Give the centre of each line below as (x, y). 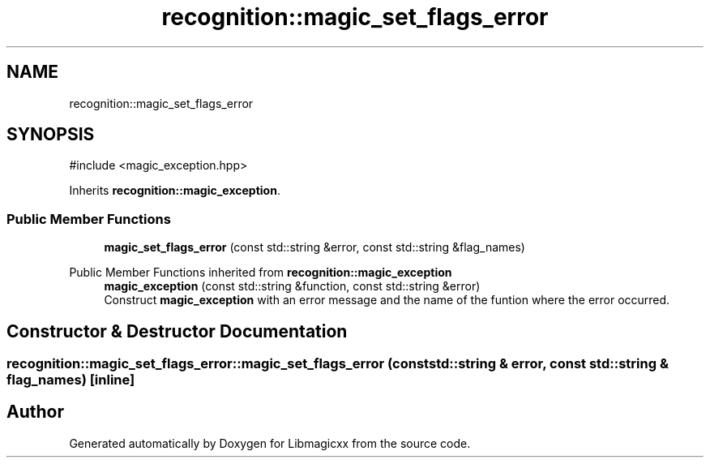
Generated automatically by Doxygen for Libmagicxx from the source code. (270, 443)
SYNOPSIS (51, 135)
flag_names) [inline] (71, 380)
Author (35, 412)
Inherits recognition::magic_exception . (175, 191)
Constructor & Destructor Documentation (177, 331)
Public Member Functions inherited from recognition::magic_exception (261, 273)
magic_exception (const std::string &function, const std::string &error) (292, 286)
